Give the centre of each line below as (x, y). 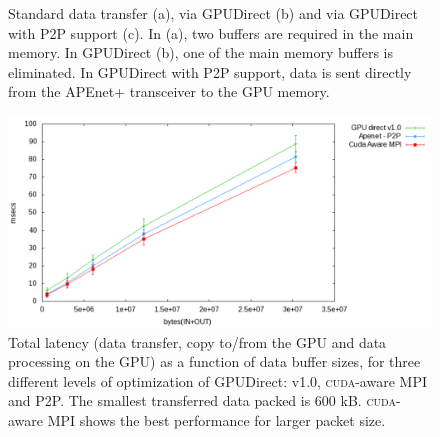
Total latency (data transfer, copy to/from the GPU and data (197, 341)
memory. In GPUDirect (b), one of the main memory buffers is (200, 52)
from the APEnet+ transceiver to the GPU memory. (169, 91)
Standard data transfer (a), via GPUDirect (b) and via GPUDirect (213, 13)
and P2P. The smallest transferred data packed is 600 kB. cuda (202, 400)
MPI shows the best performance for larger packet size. (216, 419)
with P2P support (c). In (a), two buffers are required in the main (211, 32)
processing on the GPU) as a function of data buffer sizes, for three (214, 361)
